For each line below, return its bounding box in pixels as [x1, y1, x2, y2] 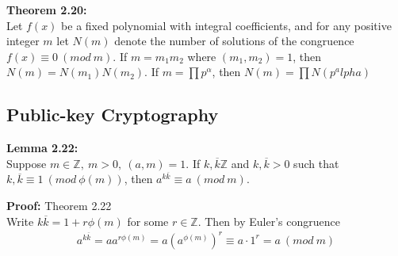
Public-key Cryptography [6, 102, 219, 127]
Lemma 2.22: [6, 139, 78, 156]
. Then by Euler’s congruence [197, 212, 340, 229]
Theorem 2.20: [6, 2, 87, 17]
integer [6, 32, 40, 49]
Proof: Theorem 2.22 [6, 197, 112, 213]
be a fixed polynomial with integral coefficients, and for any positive [61, 17, 392, 33]
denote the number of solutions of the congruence [114, 32, 354, 49]
